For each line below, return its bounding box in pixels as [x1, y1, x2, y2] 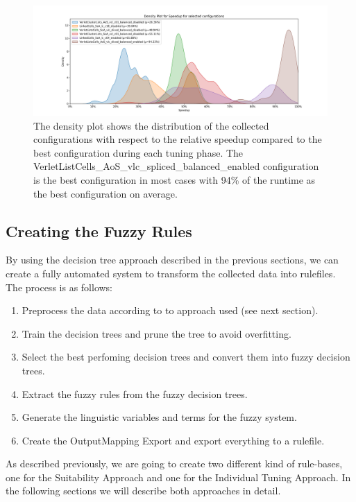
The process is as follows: [6, 279, 112, 294]
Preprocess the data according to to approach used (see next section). [22, 303, 319, 318]
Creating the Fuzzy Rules [6, 220, 192, 241]
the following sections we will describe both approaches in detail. [6, 483, 281, 498]
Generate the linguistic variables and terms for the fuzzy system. [22, 410, 297, 424]
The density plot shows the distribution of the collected [33, 118, 269, 132]
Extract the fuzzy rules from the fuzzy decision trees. [22, 386, 248, 401]
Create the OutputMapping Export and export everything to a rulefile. [22, 433, 325, 447]
